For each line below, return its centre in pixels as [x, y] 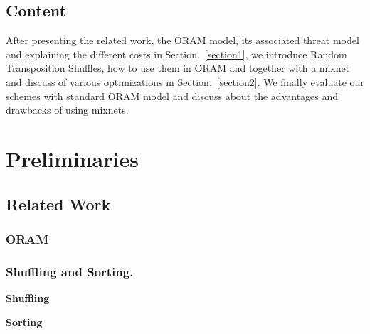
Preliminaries [72, 158]
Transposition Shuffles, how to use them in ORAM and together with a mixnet [178, 68]
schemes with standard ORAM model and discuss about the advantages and [172, 96]
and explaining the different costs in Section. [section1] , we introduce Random [176, 54]
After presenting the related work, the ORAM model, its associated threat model [183, 40]
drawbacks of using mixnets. [67, 110]
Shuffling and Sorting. [70, 271]
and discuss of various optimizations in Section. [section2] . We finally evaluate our [185, 81]
